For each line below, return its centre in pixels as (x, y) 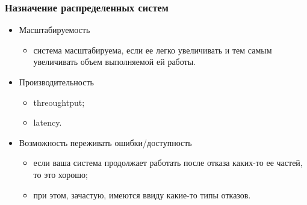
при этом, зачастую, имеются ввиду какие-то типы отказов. (142, 194)
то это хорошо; (60, 174)
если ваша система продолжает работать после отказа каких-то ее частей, (168, 163)
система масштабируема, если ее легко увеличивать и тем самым (153, 50)
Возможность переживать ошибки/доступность (105, 142)
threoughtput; (59, 102)
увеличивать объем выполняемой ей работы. (114, 62)
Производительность (56, 82)
